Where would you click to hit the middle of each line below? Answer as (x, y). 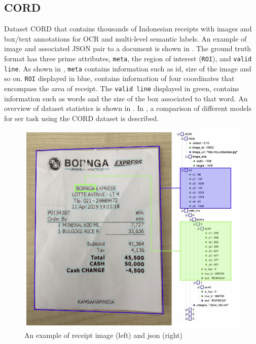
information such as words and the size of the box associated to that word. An (126, 98)
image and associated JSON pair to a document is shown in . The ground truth (128, 48)
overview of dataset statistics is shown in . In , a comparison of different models (128, 108)
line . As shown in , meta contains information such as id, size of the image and (128, 68)
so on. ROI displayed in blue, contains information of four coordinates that (119, 78)
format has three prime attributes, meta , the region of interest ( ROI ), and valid (128, 58)
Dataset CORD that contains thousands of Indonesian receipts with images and (128, 29)
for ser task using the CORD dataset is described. (82, 118)
